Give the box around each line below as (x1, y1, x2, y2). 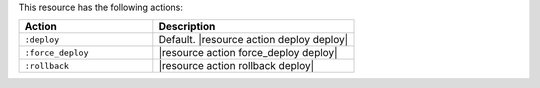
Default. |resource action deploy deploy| (158, 33, 349, 47)
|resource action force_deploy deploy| (158, 46, 339, 60)
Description (158, 20, 216, 34)
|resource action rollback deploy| (158, 59, 315, 73)
